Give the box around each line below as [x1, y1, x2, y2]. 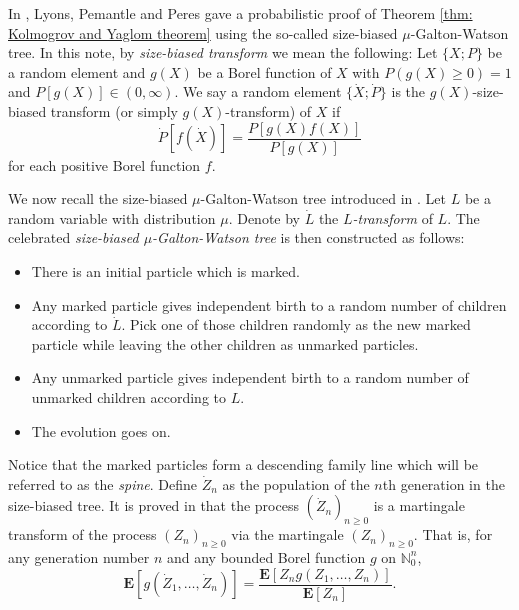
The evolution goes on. [31, 420, 171, 441]
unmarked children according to [31, 386, 226, 407]
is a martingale [373, 495, 465, 516]
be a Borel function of [197, 61, 332, 82]
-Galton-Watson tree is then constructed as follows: [152, 227, 465, 248]
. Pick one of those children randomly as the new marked [121, 314, 471, 335]
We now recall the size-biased [8, 188, 188, 209]
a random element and [8, 61, 146, 82]
